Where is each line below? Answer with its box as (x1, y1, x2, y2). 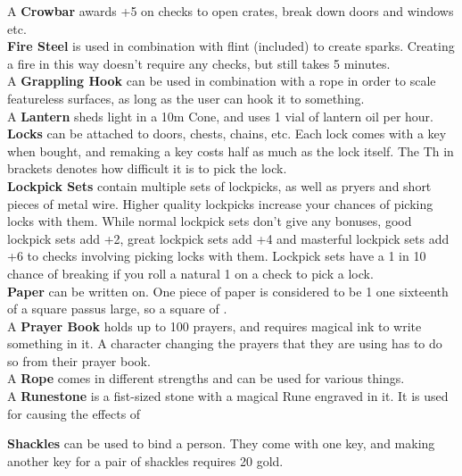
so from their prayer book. (7, 351, 151, 370)
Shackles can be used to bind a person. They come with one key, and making (7, 434, 435, 453)
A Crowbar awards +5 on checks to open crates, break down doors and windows (7, 2, 454, 20)
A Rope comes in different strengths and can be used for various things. (7, 369, 405, 388)
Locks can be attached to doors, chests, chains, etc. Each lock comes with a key (7, 124, 447, 143)
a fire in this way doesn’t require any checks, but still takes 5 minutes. (7, 54, 391, 72)
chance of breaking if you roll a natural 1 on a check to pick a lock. (7, 263, 374, 282)
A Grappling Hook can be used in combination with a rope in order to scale (7, 71, 436, 90)
